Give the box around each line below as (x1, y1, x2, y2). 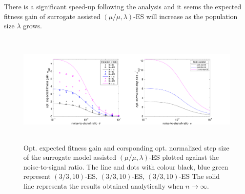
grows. (23, 21, 42, 31)
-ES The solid (179, 171, 220, 181)
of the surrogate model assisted (23, 152, 117, 162)
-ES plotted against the (149, 152, 219, 162)
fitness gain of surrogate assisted (4, 11, 101, 21)
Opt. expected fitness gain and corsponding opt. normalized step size (23, 142, 229, 152)
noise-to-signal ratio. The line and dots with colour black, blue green (23, 161, 228, 172)
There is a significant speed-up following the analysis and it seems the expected (4, 1, 242, 11)
